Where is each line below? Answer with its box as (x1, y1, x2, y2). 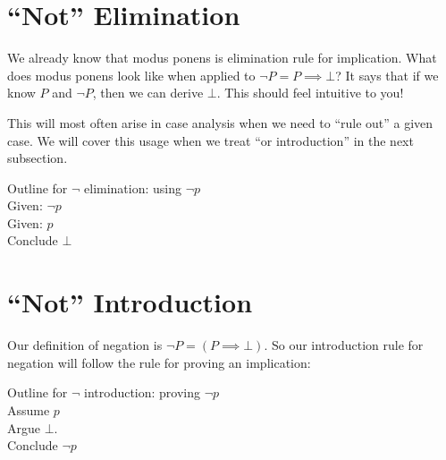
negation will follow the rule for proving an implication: (7, 353, 311, 371)
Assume (7, 400, 50, 419)
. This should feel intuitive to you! (216, 83, 404, 102)
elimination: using (84, 178, 182, 197)
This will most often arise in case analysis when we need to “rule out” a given (7, 113, 433, 132)
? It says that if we (335, 65, 439, 84)
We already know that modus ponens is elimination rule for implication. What (7, 48, 437, 67)
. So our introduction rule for (264, 336, 424, 354)
